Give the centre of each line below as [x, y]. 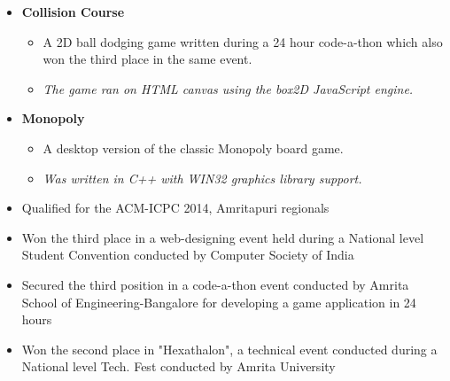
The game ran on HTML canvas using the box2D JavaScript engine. [228, 88]
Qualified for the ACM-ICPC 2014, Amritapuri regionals [175, 208]
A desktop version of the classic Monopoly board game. [193, 148]
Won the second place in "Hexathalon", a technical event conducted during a [229, 349]
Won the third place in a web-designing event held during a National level [223, 237]
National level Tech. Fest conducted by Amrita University [178, 366]
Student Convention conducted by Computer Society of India [188, 255]
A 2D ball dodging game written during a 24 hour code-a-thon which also [243, 41]
